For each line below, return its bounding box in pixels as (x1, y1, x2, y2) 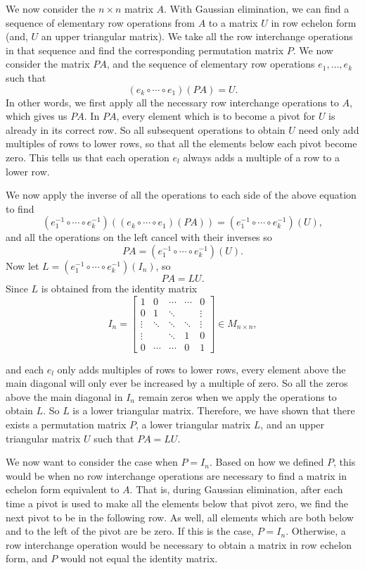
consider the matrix (6, 56, 90, 71)
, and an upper (260, 417, 325, 432)
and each (6, 361, 44, 376)
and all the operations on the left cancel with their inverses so (6, 230, 272, 244)
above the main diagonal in (6, 389, 123, 404)
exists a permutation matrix (6, 417, 127, 432)
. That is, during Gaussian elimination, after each (129, 482, 343, 497)
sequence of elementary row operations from (6, 15, 196, 30)
